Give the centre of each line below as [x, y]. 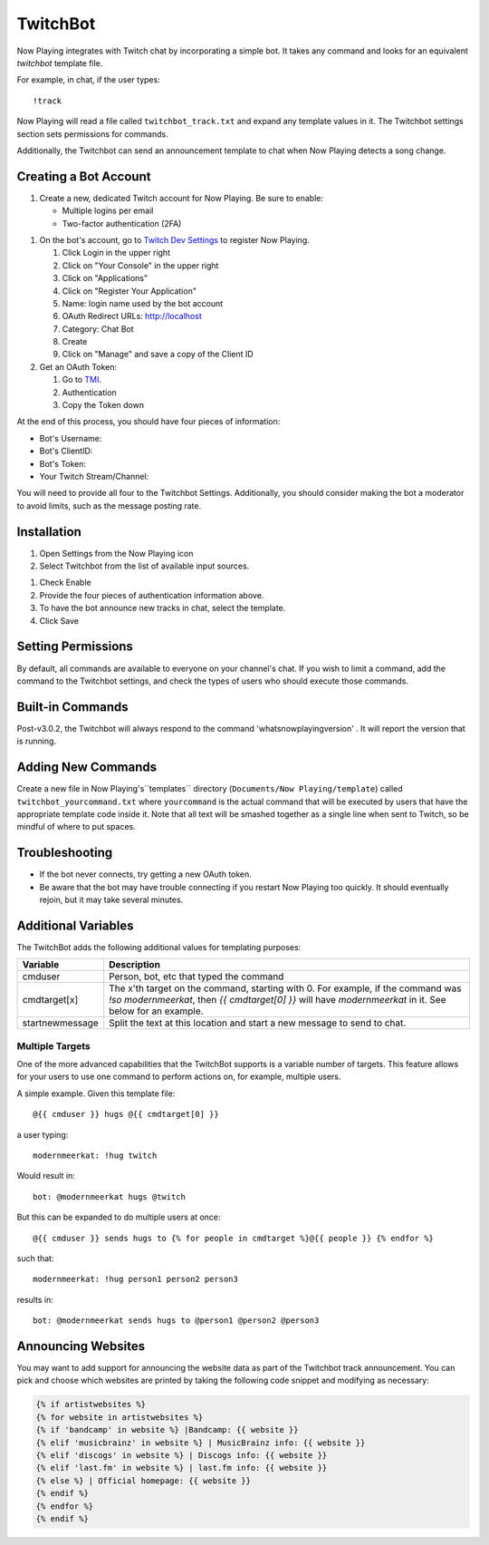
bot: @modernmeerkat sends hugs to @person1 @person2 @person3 [176, 1321]
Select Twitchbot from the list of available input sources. [144, 566]
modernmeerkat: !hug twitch [95, 1156]
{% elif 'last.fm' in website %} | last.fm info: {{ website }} [182, 1468]
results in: [35, 1299]
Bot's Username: [71, 438]
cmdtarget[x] [50, 1000]
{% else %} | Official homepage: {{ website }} [143, 1481]
